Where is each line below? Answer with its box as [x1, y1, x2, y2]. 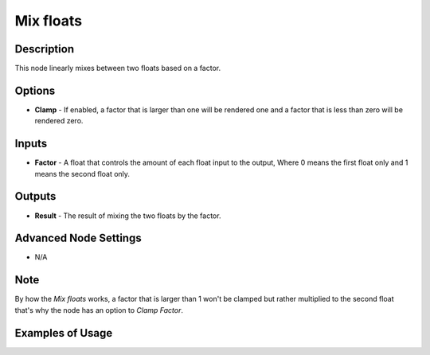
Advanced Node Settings [14, 232, 143, 245]
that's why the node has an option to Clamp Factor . [14, 305, 183, 314]
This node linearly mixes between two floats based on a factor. [14, 64, 221, 73]
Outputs [14, 189, 57, 203]
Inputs [14, 137, 48, 150]
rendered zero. [34, 116, 84, 126]
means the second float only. [34, 169, 131, 178]
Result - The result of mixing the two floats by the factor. [34, 211, 221, 220]
